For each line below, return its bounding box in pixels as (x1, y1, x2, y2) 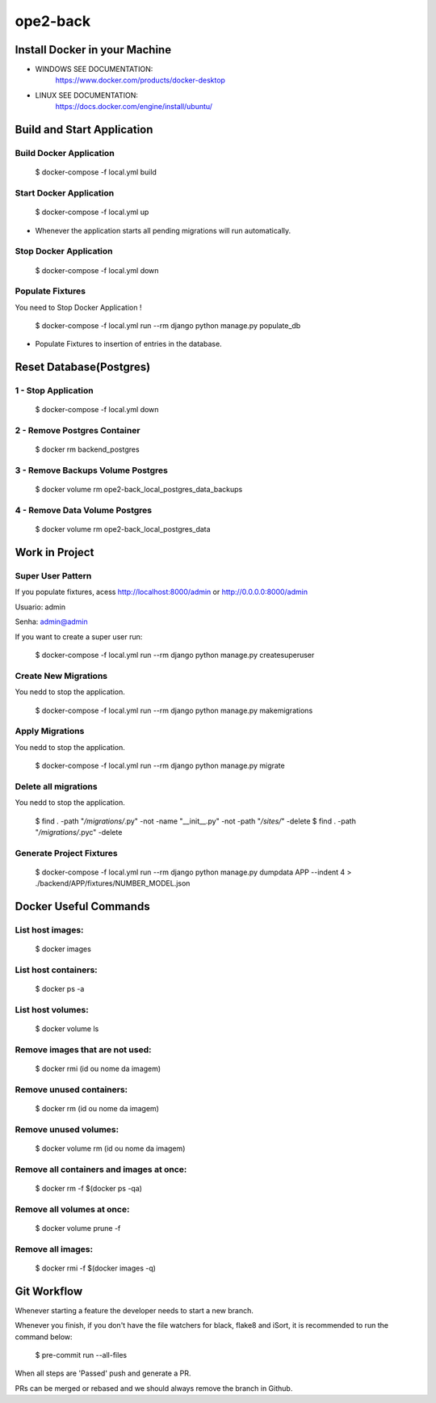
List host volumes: (15, 1004, 89, 1015)
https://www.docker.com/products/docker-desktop (55, 75, 226, 85)
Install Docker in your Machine (15, 43, 172, 57)
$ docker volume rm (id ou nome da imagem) (35, 1144, 186, 1153)
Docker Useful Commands (15, 900, 150, 913)
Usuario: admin (15, 602, 66, 612)
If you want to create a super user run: (15, 631, 143, 642)
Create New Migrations (15, 670, 108, 681)
